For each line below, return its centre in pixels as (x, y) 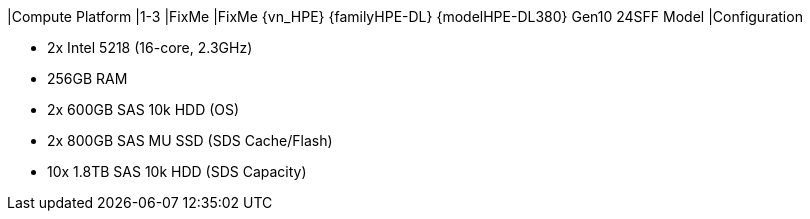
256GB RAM (87, 78)
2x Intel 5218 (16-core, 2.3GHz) (150, 47)
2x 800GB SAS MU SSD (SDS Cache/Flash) (190, 140)
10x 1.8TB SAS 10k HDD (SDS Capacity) (177, 171)
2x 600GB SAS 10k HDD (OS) (143, 109)
